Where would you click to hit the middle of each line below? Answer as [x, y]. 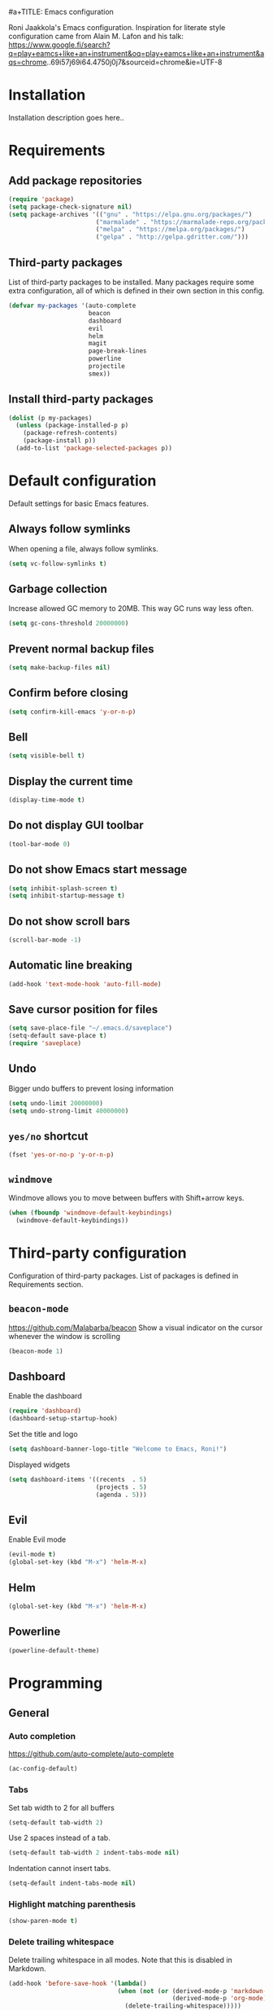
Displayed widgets [39, 1464]
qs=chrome [28, 62]
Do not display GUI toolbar [76, 825]
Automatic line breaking [70, 966]
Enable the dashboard [45, 1396]
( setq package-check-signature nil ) [70, 207]
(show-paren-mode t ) [43, 1921]
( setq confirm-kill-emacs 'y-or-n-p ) [72, 712]
